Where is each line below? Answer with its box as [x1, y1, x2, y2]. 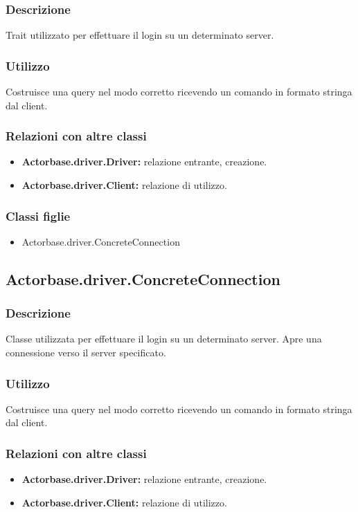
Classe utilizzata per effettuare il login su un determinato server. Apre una [6, 331, 322, 346]
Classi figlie [6, 207, 71, 224]
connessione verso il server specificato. [6, 345, 166, 360]
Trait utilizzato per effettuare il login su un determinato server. [6, 28, 274, 42]
